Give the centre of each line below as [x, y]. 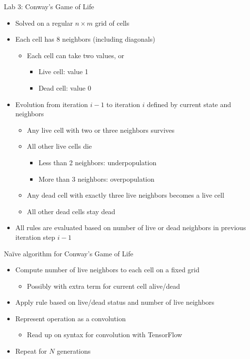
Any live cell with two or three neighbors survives [101, 130]
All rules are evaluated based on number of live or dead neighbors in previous [131, 227]
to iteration [123, 104]
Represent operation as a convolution [70, 318]
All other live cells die [59, 146]
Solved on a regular [44, 23]
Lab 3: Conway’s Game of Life [49, 6]
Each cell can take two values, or [75, 55]
